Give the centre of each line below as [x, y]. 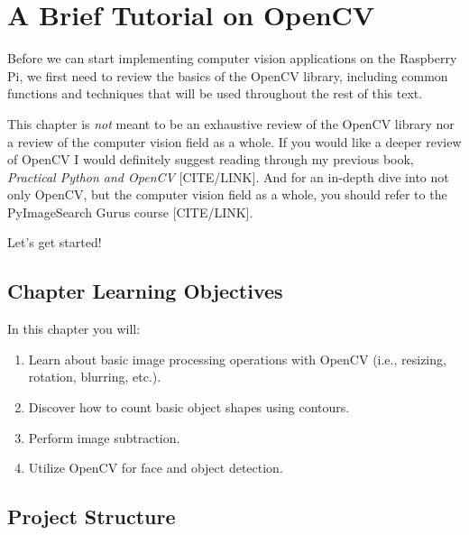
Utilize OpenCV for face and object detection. [156, 468]
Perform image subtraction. [104, 437]
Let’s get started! [55, 242]
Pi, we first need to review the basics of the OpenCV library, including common [228, 75]
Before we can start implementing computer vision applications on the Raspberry [232, 58]
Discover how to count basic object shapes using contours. [189, 407]
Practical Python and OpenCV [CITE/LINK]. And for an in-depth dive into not [228, 176]
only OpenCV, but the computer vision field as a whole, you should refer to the [227, 194]
